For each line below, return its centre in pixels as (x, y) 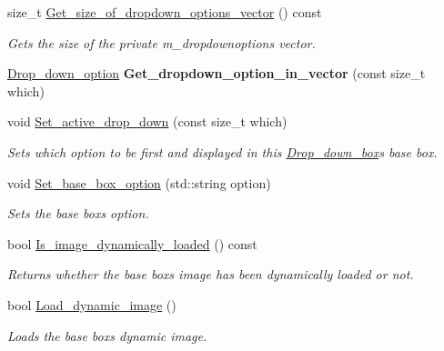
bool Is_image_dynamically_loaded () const (132, 243)
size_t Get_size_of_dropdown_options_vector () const (165, 12)
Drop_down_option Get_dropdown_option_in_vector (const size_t (217, 73)
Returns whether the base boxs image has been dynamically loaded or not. (211, 274)
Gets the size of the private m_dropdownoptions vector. (161, 42)
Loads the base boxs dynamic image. (107, 335)
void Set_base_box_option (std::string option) (139, 182)
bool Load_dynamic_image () (92, 304)
